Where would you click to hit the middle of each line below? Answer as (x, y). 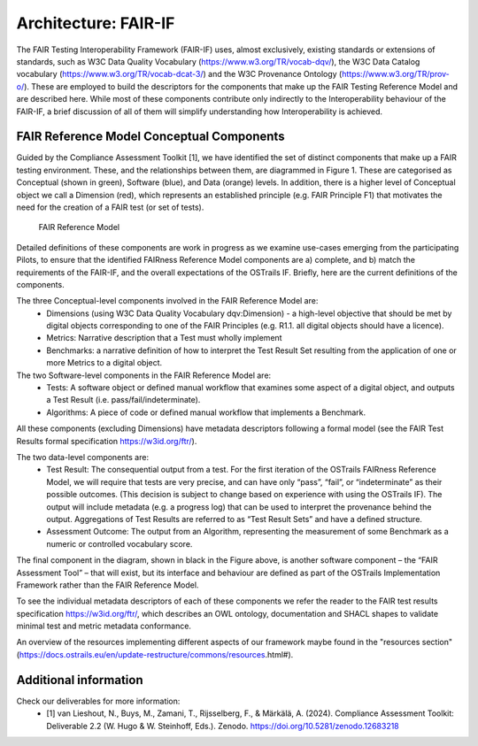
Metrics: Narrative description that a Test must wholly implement (164, 338)
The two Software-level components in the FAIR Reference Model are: (144, 375)
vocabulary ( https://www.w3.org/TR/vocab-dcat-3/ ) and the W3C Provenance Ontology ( (179, 74)
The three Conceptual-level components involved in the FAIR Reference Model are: (167, 301)
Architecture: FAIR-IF (96, 23)
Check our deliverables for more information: (98, 701)
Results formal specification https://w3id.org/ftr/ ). (107, 441)
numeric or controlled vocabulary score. (119, 543)
